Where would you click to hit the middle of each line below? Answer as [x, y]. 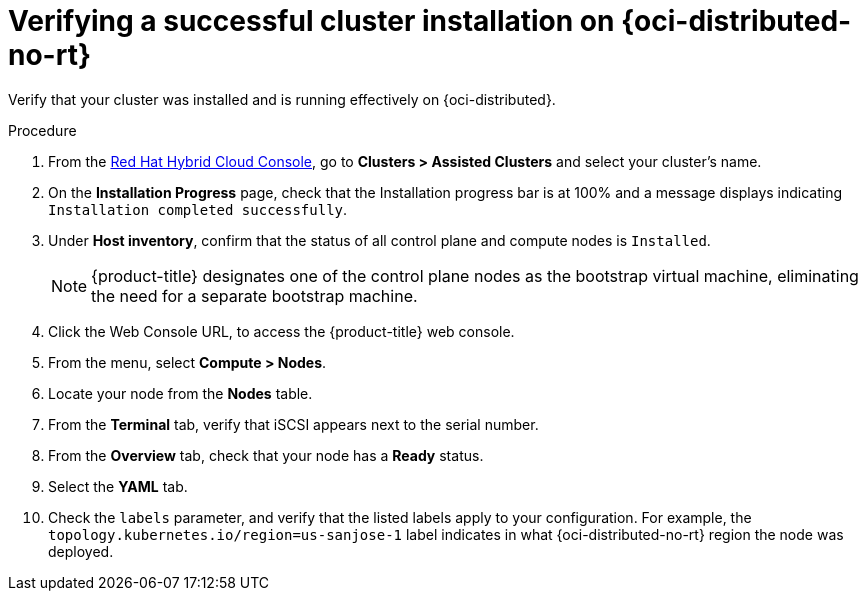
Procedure [42, 130]
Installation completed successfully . [198, 209]
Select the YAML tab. [118, 486]
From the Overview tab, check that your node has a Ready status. [266, 455]
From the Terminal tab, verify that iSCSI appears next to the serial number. [293, 424]
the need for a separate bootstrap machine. [254, 295]
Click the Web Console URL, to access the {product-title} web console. [281, 331]
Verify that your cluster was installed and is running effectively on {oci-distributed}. [282, 99]
